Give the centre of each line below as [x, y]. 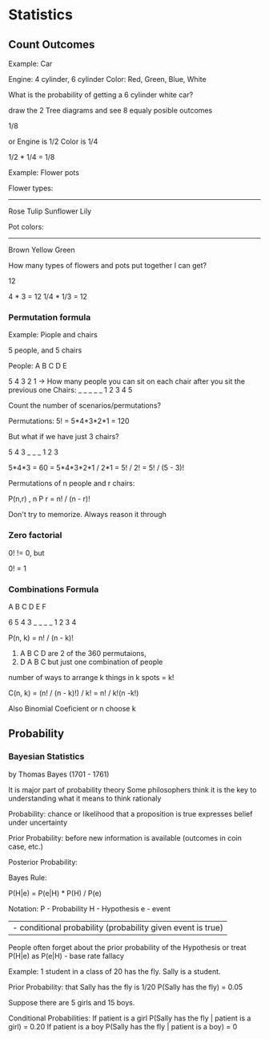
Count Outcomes [52, 45]
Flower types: [31, 188]
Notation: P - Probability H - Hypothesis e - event [89, 908]
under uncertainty [38, 822]
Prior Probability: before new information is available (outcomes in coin [125, 837]
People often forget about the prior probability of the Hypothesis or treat [127, 947]
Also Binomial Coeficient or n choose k [72, 708]
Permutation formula [50, 317]
